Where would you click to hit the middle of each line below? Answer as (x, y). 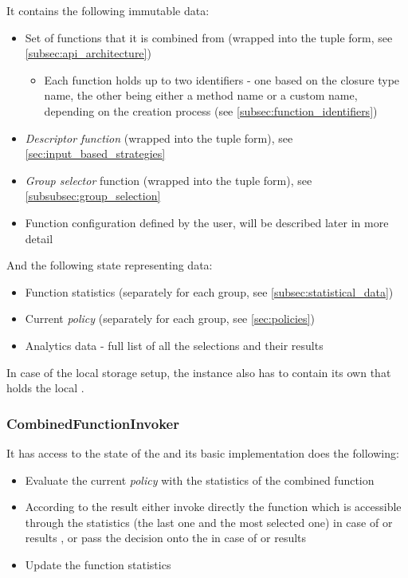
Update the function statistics (98, 564)
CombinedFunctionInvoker (93, 423)
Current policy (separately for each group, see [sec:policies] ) (170, 318)
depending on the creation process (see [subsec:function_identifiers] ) (211, 110)
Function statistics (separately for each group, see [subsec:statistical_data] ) (209, 291)
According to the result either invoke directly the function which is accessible (213, 507)
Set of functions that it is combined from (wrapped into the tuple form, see (209, 37)
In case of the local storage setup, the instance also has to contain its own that (199, 372)
